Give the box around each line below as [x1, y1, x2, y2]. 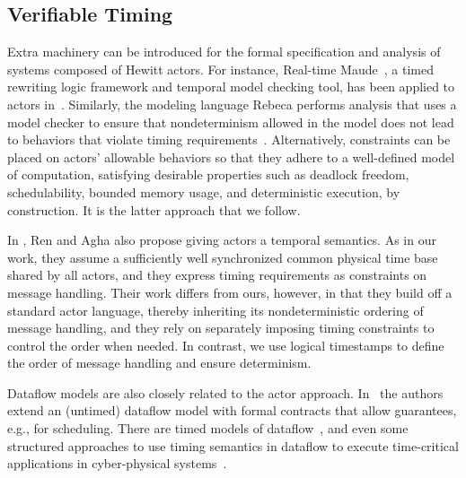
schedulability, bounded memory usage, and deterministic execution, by [7, 182, 400, 201]
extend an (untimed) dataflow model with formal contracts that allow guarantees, [7, 401, 457, 420]
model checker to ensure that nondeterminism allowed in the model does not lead [7, 112, 454, 131]
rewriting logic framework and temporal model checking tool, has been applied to [7, 77, 455, 96]
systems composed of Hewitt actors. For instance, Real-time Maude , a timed [7, 59, 434, 78]
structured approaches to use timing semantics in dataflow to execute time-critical [7, 436, 459, 455]
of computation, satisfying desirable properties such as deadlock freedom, [7, 165, 409, 184]
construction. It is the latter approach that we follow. [7, 200, 301, 219]
